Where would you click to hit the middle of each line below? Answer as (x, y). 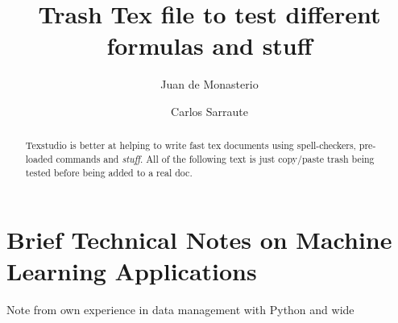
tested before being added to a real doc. (109, 172)
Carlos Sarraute (209, 111)
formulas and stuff (209, 46)
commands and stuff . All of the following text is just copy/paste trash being (215, 158)
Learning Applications (132, 271)
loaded (39, 158)
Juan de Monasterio (209, 84)
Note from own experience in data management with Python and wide (180, 310)
